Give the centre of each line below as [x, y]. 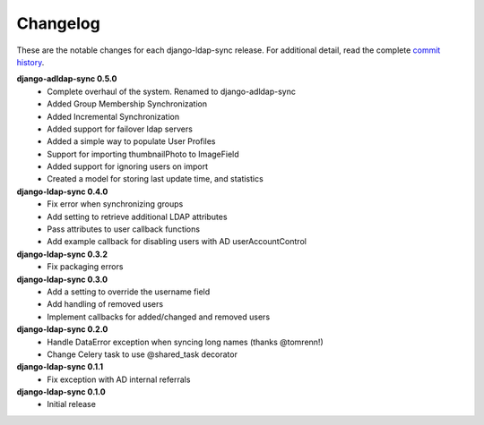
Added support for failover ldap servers [120, 129]
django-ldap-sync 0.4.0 [62, 191]
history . [30, 62]
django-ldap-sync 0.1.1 [60, 367]
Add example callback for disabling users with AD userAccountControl [177, 242]
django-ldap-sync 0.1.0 [61, 392]
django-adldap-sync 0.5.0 [67, 79]
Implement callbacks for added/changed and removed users [159, 317]
